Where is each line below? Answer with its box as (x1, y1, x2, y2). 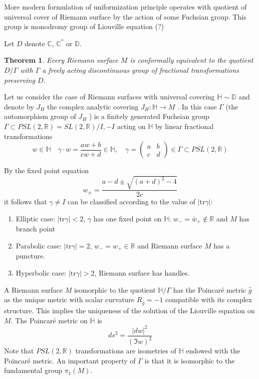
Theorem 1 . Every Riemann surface (4, 55, 118, 65)
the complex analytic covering (47, 101, 139, 111)
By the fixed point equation (4, 165, 89, 176)
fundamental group (4, 365, 62, 375)
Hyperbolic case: (16, 267, 67, 278)
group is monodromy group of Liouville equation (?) (4, 21, 164, 32)
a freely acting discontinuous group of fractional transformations (42, 64, 239, 75)
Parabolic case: (16, 240, 62, 250)
